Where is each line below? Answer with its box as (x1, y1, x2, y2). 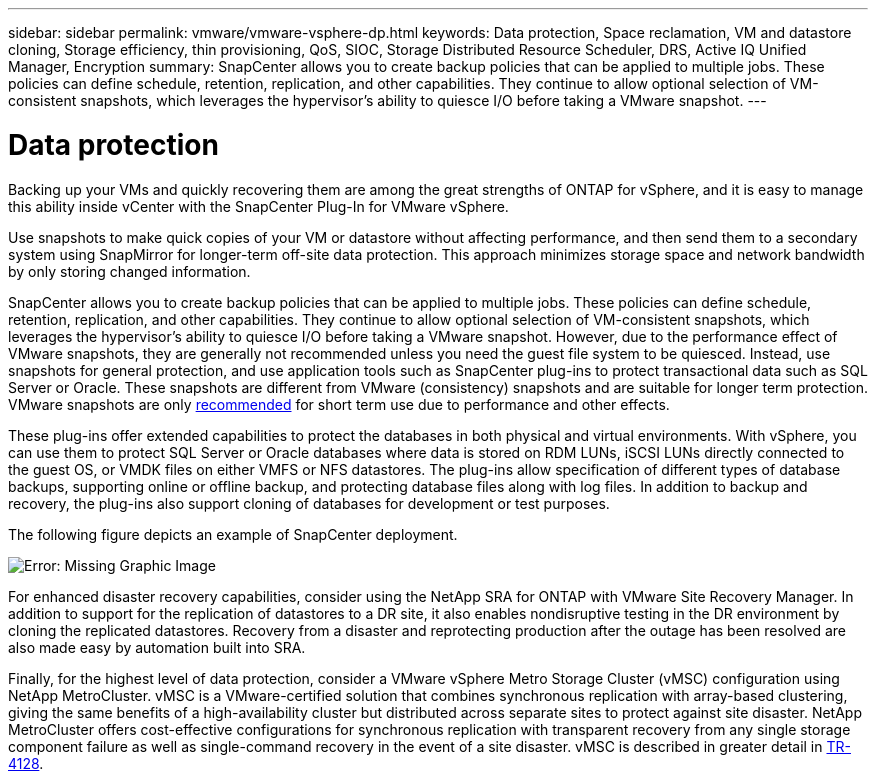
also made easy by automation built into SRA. (8, 638, 306, 656)
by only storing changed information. (8, 262, 251, 280)
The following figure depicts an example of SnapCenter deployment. (8, 525, 458, 543)
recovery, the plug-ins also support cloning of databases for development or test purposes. (8, 494, 610, 512)
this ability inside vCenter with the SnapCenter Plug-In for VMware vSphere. (8, 197, 509, 215)
